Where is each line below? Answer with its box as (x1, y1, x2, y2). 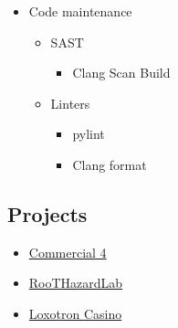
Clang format (72, 154, 147, 174)
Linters (50, 93, 90, 112)
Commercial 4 (28, 242, 107, 261)
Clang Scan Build (72, 63, 171, 82)
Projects (7, 199, 88, 227)
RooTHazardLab (28, 273, 123, 292)
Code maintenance (28, 2, 132, 20)
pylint (72, 124, 105, 143)
